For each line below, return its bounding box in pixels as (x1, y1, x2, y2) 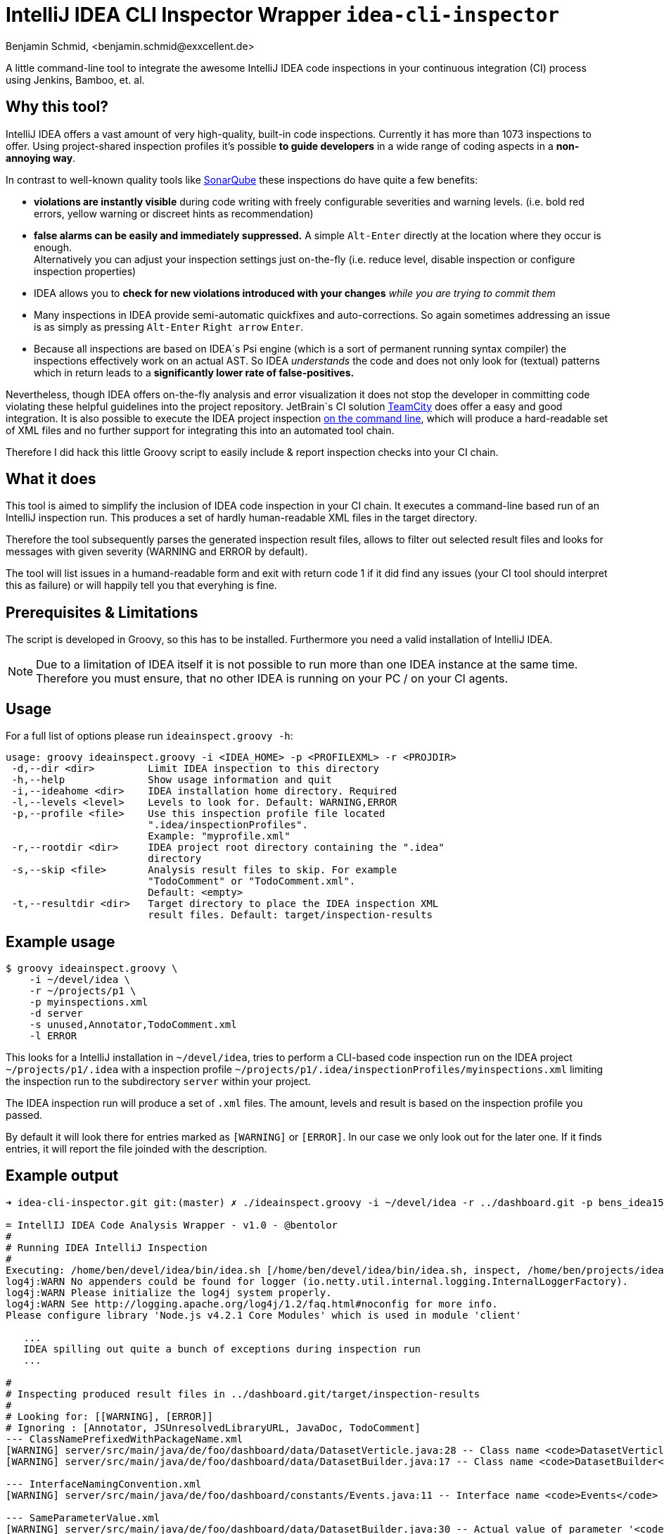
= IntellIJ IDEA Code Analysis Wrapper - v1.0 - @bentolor (6, 1219, 338, 1231)
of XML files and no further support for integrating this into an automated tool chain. (6, 424, 395, 436)
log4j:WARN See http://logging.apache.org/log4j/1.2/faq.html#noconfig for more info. (6, 1298, 498, 1310)
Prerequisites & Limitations (6, 603, 198, 621)
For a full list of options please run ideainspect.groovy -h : (6, 730, 293, 742)
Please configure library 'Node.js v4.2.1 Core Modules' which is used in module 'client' (6, 1309, 522, 1321)
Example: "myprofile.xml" (148, 830, 290, 842)
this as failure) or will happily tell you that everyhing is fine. (6, 579, 277, 592)
